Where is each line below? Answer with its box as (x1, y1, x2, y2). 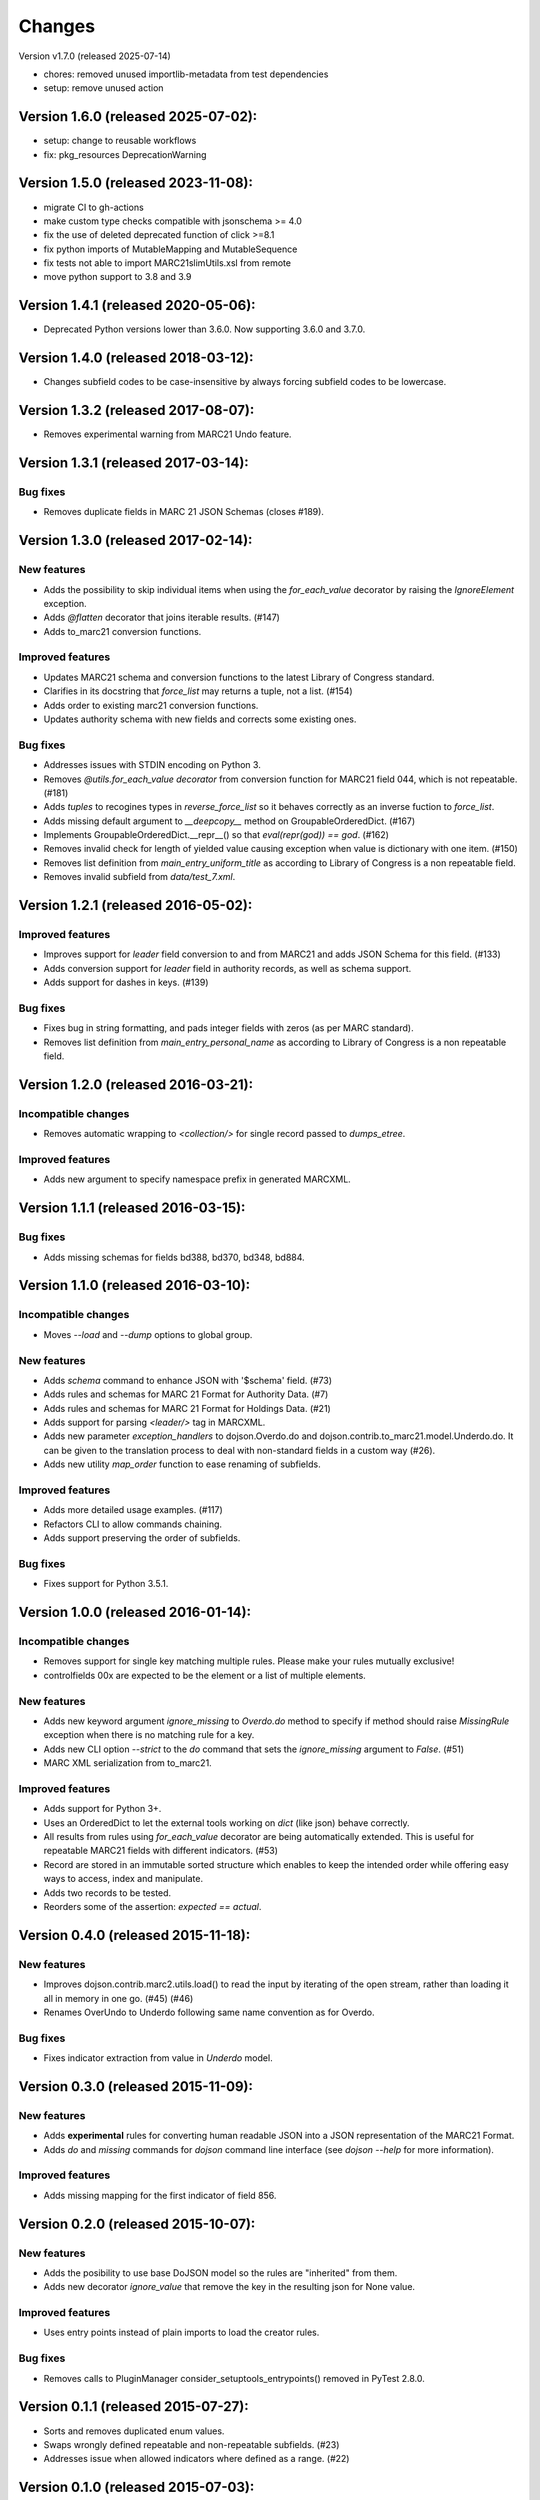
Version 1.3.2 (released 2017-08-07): (18, 402, 255, 419)
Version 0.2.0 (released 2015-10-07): (18, 2215, 256, 2232)
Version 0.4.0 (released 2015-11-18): (18, 1926, 251, 1944)
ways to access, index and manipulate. (43, 1873, 204, 1885)
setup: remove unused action (43, 82, 164, 94)
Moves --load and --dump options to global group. (43, 1328, 253, 1340)
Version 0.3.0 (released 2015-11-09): (18, 2078, 254, 2095)
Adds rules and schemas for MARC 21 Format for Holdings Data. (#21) (43, 1402, 332, 1414)
